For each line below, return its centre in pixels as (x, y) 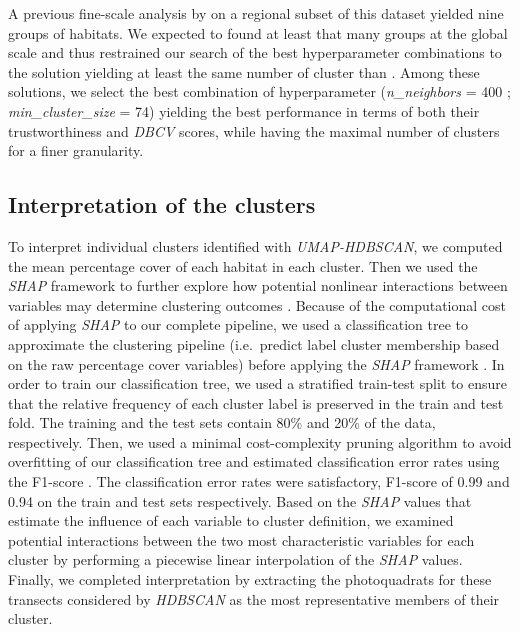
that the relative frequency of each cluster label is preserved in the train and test (256, 402)
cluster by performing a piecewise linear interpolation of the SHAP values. (235, 559)
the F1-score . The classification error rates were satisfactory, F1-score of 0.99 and (259, 481)
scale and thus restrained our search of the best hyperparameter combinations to (255, 52)
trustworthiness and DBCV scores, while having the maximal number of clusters (254, 130)
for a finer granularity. (76, 150)
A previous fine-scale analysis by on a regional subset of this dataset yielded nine (256, 13)
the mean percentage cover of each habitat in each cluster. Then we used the (243, 265)
